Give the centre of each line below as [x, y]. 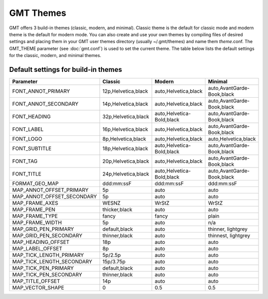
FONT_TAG [25, 161]
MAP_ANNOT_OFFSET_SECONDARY [55, 197]
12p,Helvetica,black [125, 91]
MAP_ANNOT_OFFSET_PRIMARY [50, 190]
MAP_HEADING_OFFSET [41, 242]
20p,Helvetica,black [126, 161]
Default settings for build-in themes [66, 69]
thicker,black [117, 210]
